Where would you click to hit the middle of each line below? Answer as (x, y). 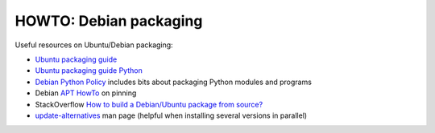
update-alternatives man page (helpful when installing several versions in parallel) (171, 115)
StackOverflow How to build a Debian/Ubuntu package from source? (149, 104)
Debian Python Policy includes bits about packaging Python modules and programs (173, 82)
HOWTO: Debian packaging (109, 21)
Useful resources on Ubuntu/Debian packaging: (94, 45)
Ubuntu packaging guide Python (89, 71)
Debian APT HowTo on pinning (86, 93)
